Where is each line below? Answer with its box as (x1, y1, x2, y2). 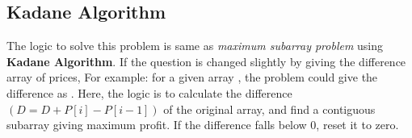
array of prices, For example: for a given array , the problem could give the (6, 69, 378, 86)
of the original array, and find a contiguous (163, 100, 376, 117)
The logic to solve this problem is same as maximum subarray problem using (6, 37, 384, 54)
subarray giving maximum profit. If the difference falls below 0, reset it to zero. (6, 116, 399, 133)
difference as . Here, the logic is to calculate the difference (6, 84, 292, 101)
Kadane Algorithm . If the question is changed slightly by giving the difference (6, 52, 406, 69)
